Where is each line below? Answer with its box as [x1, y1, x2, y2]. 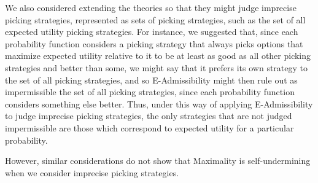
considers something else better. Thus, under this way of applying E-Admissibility [5, 97, 313, 110]
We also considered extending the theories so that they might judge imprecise [5, 1, 297, 14]
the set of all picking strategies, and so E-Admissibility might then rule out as [5, 73, 298, 86]
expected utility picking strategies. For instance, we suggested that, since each [5, 25, 298, 38]
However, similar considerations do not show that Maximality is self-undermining [5, 154, 311, 167]
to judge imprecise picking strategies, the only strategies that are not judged [5, 109, 292, 122]
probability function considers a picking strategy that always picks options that [5, 37, 303, 50]
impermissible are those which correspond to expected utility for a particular [5, 121, 294, 134]
